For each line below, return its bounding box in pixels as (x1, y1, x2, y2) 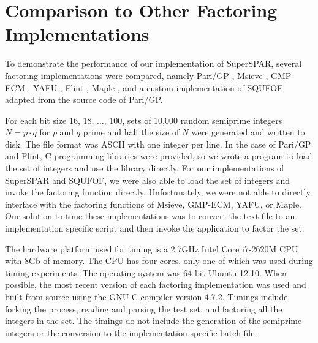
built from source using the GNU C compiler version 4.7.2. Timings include (5, 290, 288, 303)
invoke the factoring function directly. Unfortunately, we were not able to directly (5, 186, 311, 198)
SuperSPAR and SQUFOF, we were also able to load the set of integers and (5, 173, 290, 186)
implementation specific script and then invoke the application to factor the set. (5, 222, 305, 235)
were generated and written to (191, 126, 305, 138)
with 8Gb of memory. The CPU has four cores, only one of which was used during (5, 254, 313, 267)
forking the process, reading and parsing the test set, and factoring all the (5, 302, 282, 315)
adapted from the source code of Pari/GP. (5, 93, 163, 106)
